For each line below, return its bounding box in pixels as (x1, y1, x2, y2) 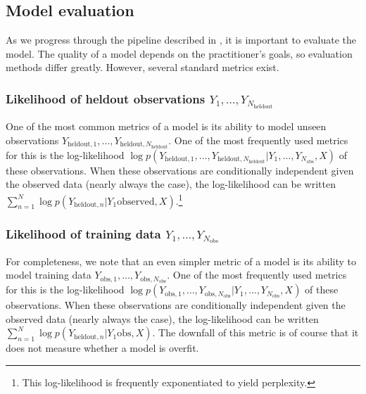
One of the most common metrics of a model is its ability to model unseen (6, 119, 327, 134)
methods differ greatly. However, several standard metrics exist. (6, 60, 279, 75)
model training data (6, 267, 91, 282)
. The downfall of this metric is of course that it (152, 325, 359, 340)
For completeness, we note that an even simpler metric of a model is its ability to (6, 253, 357, 268)
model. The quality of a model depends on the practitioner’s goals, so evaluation (6, 46, 353, 61)
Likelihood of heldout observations (6, 89, 206, 107)
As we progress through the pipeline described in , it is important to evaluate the (6, 32, 356, 47)
